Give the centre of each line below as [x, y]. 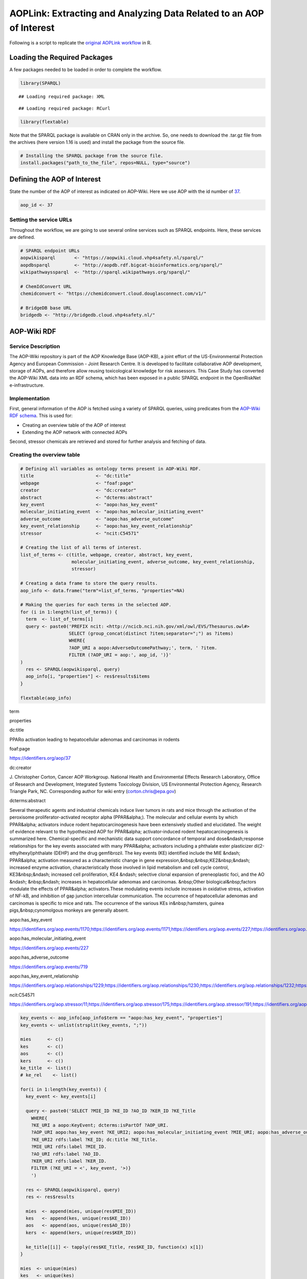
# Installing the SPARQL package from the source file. [92, 156]
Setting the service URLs [41, 220]
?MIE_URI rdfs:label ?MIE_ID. [69, 1147]
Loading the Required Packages [61, 58]
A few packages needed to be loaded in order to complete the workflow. [86, 70]
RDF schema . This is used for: [41, 416]
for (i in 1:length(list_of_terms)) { [69, 612]
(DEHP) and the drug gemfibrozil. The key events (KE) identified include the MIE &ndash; [147, 853]
